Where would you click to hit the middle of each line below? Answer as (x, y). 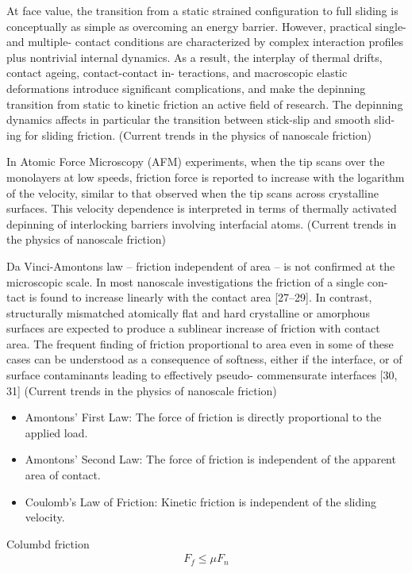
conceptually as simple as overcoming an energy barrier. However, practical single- (206, 26)
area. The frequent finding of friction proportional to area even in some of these (200, 343)
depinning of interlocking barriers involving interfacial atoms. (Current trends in (202, 223)
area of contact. (63, 475)
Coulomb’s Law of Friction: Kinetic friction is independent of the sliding (200, 501)
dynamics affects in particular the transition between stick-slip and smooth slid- (201, 119)
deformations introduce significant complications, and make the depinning (186, 88)
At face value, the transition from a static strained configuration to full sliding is (202, 10)
